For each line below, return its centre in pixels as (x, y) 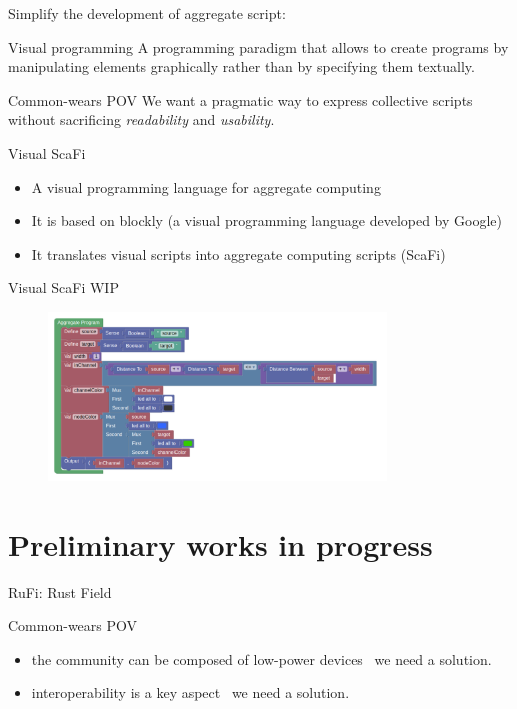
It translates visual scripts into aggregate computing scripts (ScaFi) (238, 253)
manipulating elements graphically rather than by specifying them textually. (241, 66)
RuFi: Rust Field (60, 591)
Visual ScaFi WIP (63, 287)
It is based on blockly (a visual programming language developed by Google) (266, 220)
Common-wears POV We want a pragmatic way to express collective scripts (240, 99)
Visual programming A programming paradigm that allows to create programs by (258, 46)
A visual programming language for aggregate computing (206, 186)
